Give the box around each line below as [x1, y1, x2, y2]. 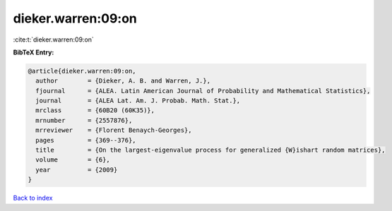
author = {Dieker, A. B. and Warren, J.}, [35, 77, 211, 85]
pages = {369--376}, [35, 136, 137, 144]
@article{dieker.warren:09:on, [28, 67, 137, 75]
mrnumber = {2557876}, [35, 116, 133, 124]
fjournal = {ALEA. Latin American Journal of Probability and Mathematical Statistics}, [35, 87, 371, 95]
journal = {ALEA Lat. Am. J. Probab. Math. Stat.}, [35, 97, 241, 105]
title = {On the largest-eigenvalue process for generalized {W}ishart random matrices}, [35, 146, 386, 155]
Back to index [13, 194, 53, 203]
